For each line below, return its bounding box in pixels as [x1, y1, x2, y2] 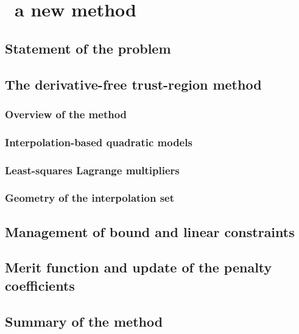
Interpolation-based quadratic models [5, 134, 192, 149]
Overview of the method [5, 106, 127, 121]
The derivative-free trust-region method [5, 74, 262, 93]
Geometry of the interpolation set [5, 190, 175, 205]
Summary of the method [5, 311, 163, 330]
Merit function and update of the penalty [5, 258, 272, 277]
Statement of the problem [5, 38, 171, 57]
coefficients [5, 275, 75, 294]
